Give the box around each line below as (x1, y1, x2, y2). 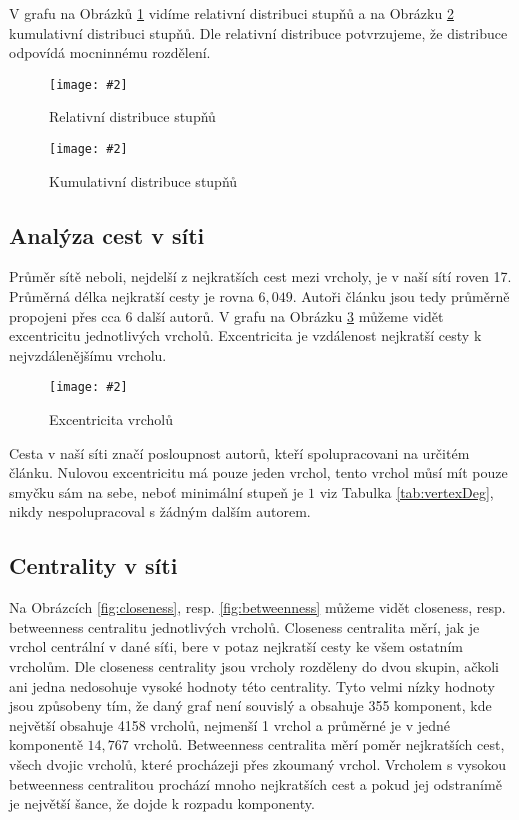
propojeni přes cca (9, 305, 121, 326)
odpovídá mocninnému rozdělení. (9, 42, 211, 63)
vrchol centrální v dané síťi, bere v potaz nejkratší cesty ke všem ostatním (9, 636, 463, 657)
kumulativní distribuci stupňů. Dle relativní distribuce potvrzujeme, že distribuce (9, 22, 508, 43)
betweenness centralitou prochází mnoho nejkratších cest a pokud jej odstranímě (9, 773, 502, 794)
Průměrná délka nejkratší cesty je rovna (9, 286, 254, 307)
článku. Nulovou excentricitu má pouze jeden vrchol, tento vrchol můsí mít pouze (9, 462, 508, 483)
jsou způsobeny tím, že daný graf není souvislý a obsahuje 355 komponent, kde (9, 695, 492, 716)
